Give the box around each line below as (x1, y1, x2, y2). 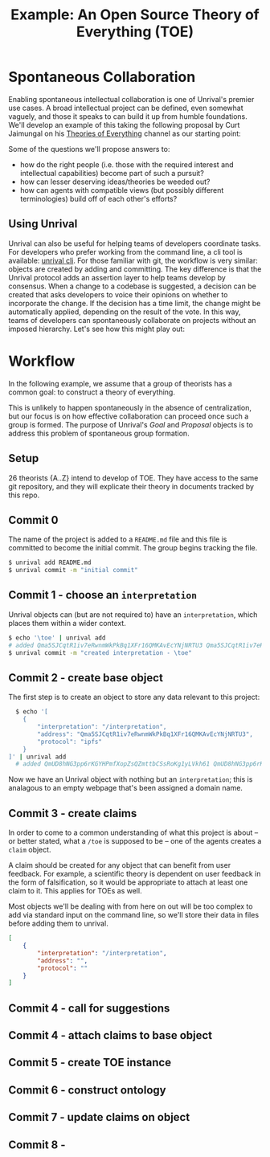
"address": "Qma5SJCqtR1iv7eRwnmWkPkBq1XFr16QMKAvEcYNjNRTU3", (37, 730, 253, 738)
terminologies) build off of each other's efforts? (19, 194, 178, 203)
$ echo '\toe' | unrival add (8, 633, 106, 642)
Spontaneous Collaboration (8, 68, 196, 86)
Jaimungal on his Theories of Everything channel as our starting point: (8, 129, 241, 138)
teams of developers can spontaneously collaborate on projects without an (8, 315, 256, 325)
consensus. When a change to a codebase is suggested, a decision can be (8, 281, 257, 291)
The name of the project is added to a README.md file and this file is (8, 534, 227, 544)
